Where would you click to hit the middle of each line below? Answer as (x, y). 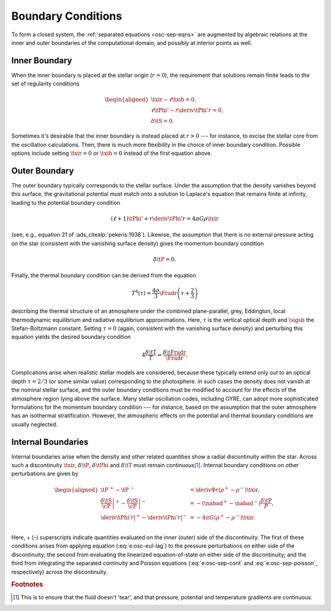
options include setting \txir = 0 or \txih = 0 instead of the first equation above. (112, 153)
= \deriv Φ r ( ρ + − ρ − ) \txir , (225, 489)
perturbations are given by (45, 474)
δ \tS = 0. (163, 121)
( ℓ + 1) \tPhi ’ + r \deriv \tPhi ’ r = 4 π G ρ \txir (165, 219)
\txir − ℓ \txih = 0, (173, 100)
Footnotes (27, 585)
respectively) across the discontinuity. (59, 572)
